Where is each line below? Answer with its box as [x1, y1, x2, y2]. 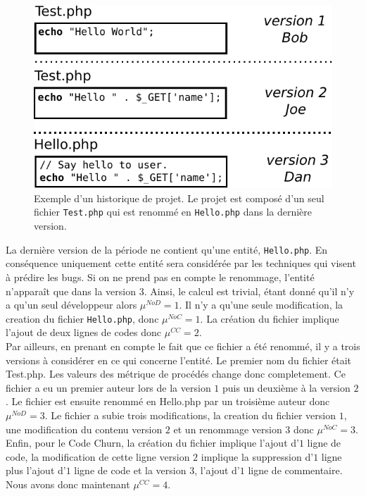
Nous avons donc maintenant [6, 476, 130, 491]
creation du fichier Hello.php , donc [6, 311, 159, 325]
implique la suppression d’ [201, 449, 314, 464]
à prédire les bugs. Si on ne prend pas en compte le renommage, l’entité [6, 269, 315, 284]
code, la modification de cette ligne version [6, 449, 190, 464]
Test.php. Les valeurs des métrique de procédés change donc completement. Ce [6, 366, 346, 381]
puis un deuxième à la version [222, 380, 351, 395]
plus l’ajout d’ [6, 463, 66, 478]
